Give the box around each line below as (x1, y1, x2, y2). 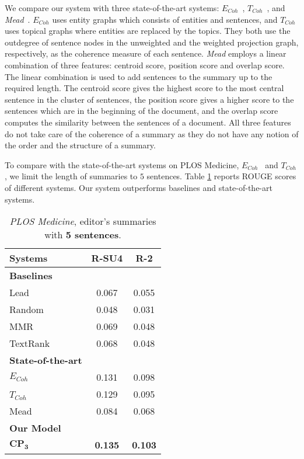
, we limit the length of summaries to (5, 170, 138, 182)
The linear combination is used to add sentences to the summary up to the (5, 70, 272, 82)
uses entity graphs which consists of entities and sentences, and (52, 13, 278, 25)
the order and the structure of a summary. (5, 139, 156, 151)
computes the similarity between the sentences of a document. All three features (5, 116, 291, 128)
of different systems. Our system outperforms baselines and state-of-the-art (5, 181, 272, 193)
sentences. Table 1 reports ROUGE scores (146, 170, 296, 182)
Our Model (9, 421, 61, 435)
